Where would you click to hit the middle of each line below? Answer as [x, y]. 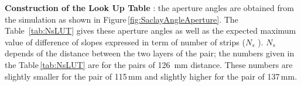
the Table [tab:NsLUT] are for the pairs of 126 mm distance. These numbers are [149, 64]
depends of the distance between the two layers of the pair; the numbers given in [150, 53]
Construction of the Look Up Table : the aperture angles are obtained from [149, 8]
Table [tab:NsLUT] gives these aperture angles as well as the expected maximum [150, 31]
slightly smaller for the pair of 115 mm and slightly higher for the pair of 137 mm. [151, 76]
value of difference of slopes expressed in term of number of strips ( [125, 42]
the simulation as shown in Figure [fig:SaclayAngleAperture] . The [122, 19]
